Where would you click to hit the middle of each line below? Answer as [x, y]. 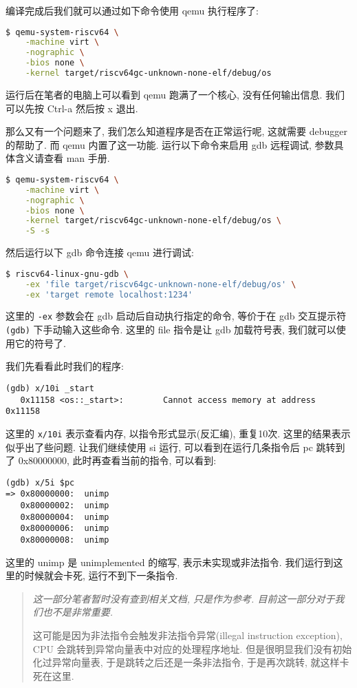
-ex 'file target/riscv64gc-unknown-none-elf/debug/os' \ [161, 284]
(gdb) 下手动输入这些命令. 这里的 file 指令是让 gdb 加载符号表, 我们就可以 [171, 330]
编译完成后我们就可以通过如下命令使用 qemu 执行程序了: [132, 10]
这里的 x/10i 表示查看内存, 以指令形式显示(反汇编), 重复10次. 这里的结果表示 [178, 433]
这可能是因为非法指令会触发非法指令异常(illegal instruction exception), [187, 635]
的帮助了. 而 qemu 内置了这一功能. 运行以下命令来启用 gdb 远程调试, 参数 [170, 144]
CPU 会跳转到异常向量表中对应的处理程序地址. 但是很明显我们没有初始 [192, 648]
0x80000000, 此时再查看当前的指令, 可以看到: [117, 460]
